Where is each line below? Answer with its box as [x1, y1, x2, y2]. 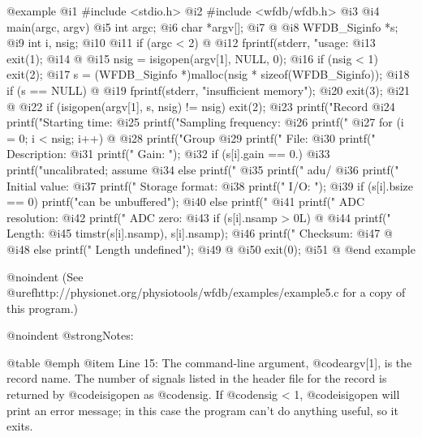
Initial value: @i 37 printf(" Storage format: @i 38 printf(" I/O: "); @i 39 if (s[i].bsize [6, 177, 414, 194]
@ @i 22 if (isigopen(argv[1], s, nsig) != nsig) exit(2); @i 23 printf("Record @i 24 [6, 97, 395, 114]
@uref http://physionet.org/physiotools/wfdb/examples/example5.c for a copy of [6, 284, 406, 301]
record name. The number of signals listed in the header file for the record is [6, 370, 387, 387]
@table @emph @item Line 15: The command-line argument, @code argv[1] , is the [6, 353, 412, 371]
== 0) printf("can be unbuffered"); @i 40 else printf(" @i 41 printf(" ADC [6, 193, 365, 210]
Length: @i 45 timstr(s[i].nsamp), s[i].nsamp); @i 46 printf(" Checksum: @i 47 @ [6, 225, 393, 242]
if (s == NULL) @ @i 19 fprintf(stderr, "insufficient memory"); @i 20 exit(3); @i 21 [6, 81, 411, 98]
